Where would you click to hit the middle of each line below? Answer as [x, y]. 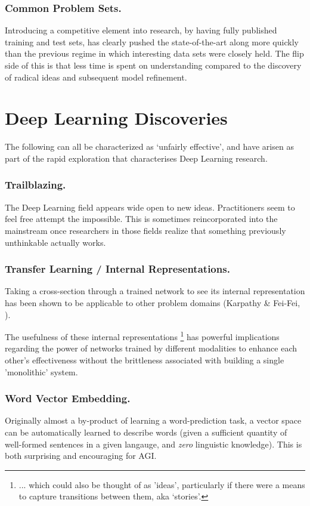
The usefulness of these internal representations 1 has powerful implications [142, 336]
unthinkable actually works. [55, 242]
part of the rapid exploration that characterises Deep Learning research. [136, 158]
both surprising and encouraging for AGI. [81, 456]
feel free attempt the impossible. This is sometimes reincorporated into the [141, 219]
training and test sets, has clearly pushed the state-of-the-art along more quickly [152, 41]
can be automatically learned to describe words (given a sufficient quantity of [146, 432]
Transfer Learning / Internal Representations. [117, 269]
